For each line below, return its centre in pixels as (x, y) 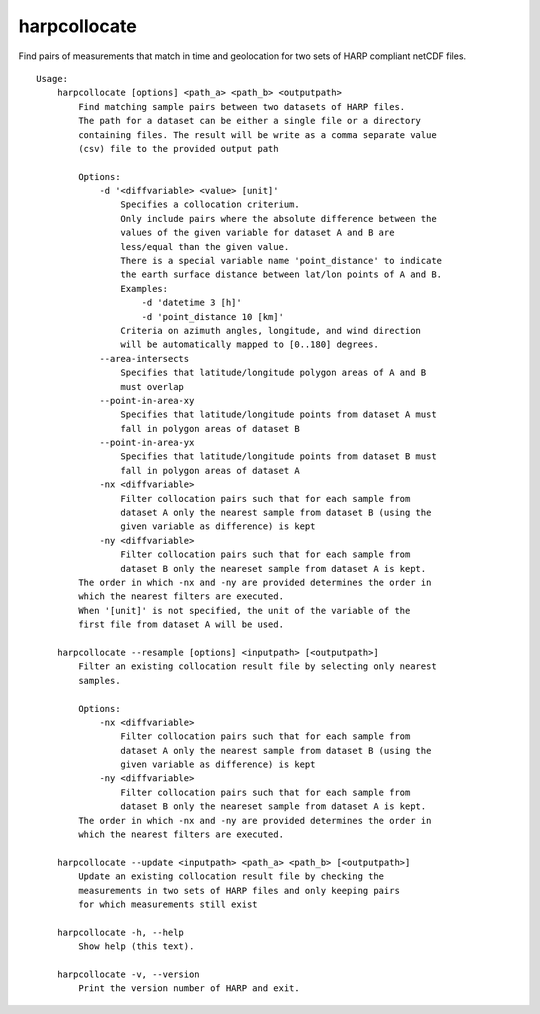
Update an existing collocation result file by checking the (231, 876)
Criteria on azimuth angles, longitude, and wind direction (271, 330)
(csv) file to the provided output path (178, 148)
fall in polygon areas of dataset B (210, 428)
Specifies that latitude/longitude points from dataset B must (278, 456)
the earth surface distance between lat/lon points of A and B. (281, 274)
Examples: (144, 288)
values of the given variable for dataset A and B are (257, 233)
